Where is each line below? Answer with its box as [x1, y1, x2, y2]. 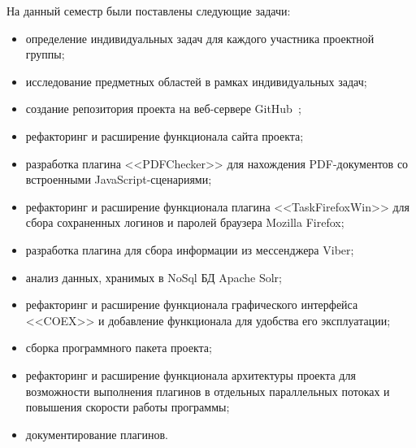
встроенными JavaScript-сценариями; [25, 171, 212, 188]
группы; [25, 46, 65, 63]
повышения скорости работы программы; [25, 398, 230, 415]
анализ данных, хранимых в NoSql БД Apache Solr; [25, 268, 282, 285]
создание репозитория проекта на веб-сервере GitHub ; [25, 100, 301, 117]
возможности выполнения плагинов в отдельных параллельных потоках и [25, 382, 390, 399]
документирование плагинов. [25, 425, 168, 442]
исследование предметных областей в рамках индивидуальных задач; [25, 72, 367, 89]
